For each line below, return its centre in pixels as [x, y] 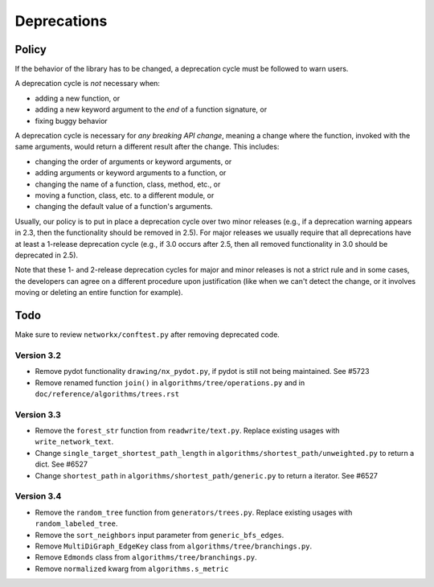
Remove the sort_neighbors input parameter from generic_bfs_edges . [160, 535]
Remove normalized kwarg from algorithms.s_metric [132, 569]
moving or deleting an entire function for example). [99, 293]
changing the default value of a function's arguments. [124, 207]
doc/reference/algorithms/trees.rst [107, 394]
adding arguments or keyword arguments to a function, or [131, 173]
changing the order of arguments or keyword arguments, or [133, 162]
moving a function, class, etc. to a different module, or [125, 195]
